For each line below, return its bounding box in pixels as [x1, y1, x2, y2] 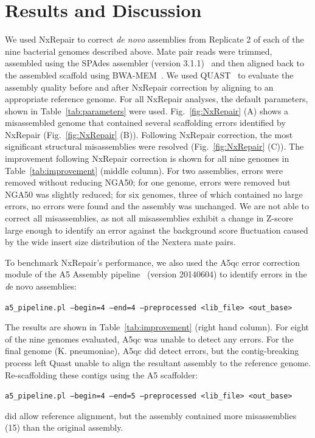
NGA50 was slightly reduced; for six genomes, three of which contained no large [5, 187, 303, 200]
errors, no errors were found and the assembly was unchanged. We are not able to [5, 200, 310, 212]
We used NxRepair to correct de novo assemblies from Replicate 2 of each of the [5, 33, 304, 46]
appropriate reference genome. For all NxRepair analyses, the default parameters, [5, 92, 308, 105]
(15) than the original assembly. [5, 421, 123, 434]
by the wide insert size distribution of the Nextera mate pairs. [5, 235, 236, 248]
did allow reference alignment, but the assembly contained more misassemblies [5, 409, 297, 422]
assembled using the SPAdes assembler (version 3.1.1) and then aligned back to [5, 57, 304, 69]
